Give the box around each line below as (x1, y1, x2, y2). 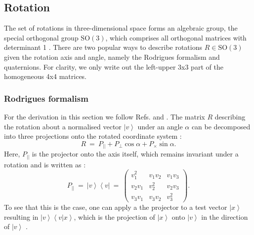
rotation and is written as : (4, 159, 86, 169)
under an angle (137, 121, 183, 131)
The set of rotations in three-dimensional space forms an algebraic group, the (4, 23, 238, 33)
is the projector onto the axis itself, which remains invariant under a (32, 149, 239, 159)
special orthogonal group (4, 32, 79, 42)
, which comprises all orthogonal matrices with (105, 32, 247, 42)
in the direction (201, 211, 248, 222)
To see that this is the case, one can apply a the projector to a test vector (4, 202, 227, 212)
